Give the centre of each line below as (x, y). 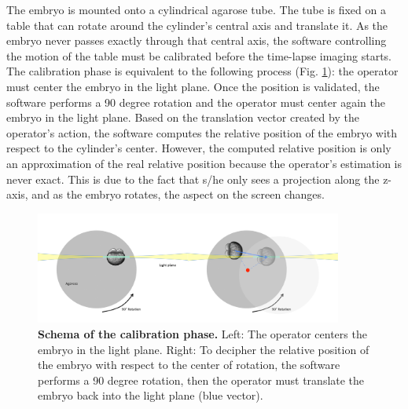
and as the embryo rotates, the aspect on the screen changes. (178, 194)
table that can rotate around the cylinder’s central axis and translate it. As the (197, 25)
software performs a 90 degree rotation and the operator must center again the (196, 102)
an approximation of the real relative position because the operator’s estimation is (204, 163)
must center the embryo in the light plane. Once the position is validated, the (193, 86)
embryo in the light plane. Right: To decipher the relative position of (204, 349)
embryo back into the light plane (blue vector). (151, 395)
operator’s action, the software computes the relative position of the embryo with (202, 132)
